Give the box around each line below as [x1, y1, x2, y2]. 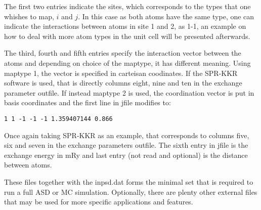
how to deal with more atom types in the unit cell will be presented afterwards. [4, 30, 250, 41]
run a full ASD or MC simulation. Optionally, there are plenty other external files [4, 186, 257, 197]
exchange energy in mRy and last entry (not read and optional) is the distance [4, 149, 248, 160]
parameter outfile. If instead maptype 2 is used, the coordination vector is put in [4, 87, 254, 98]
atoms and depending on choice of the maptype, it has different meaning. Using [4, 57, 251, 68]
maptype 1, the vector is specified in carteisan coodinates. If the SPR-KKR [4, 67, 238, 78]
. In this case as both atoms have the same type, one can [78, 11, 254, 21]
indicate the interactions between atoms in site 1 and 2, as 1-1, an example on [4, 21, 246, 31]
